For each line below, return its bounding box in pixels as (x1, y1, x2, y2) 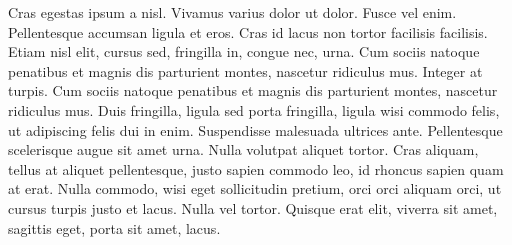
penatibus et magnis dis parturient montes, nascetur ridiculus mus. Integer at (8, 60, 483, 81)
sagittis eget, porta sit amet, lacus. (8, 217, 221, 238)
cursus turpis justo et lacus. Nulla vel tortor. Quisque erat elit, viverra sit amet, (8, 197, 498, 218)
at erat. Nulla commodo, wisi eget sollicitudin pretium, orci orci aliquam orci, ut (8, 178, 502, 199)
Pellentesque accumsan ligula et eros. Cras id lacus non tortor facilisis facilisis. (8, 21, 488, 42)
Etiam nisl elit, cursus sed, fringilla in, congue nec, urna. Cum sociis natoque (8, 41, 480, 62)
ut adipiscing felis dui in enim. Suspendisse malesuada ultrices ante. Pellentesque (8, 119, 503, 140)
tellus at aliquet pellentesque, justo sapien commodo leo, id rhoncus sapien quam (8, 158, 504, 179)
